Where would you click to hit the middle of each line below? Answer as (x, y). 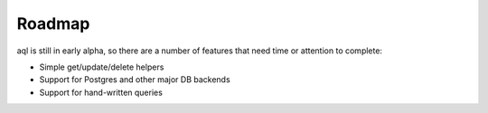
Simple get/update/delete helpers (102, 67)
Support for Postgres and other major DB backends (135, 80)
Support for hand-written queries (101, 92)
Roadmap (53, 24)
